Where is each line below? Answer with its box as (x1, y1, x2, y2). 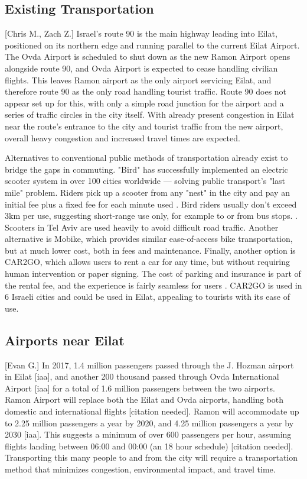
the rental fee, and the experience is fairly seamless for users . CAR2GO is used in (5, 279, 302, 291)
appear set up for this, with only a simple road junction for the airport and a (5, 96, 284, 109)
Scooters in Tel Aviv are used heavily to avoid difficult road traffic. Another (5, 221, 279, 233)
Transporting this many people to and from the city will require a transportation (5, 451, 298, 464)
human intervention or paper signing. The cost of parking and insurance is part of (5, 267, 301, 280)
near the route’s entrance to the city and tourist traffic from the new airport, (5, 119, 283, 132)
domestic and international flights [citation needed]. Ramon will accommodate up (5, 405, 299, 417)
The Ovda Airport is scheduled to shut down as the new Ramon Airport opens (5, 50, 290, 63)
